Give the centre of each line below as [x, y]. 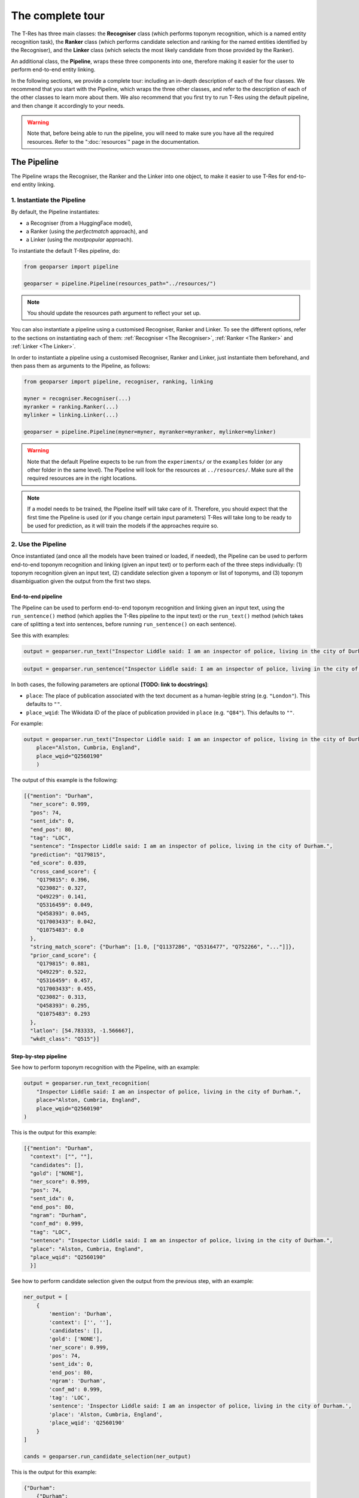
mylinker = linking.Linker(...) [71, 415]
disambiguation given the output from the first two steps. [81, 581]
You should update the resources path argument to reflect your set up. [114, 313]
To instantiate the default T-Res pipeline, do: [66, 250]
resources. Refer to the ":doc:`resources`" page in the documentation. [113, 141]
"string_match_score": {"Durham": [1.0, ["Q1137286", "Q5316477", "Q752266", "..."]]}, [163, 947]
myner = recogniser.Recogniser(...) [77, 398]
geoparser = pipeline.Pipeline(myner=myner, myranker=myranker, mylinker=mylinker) [150, 432]
